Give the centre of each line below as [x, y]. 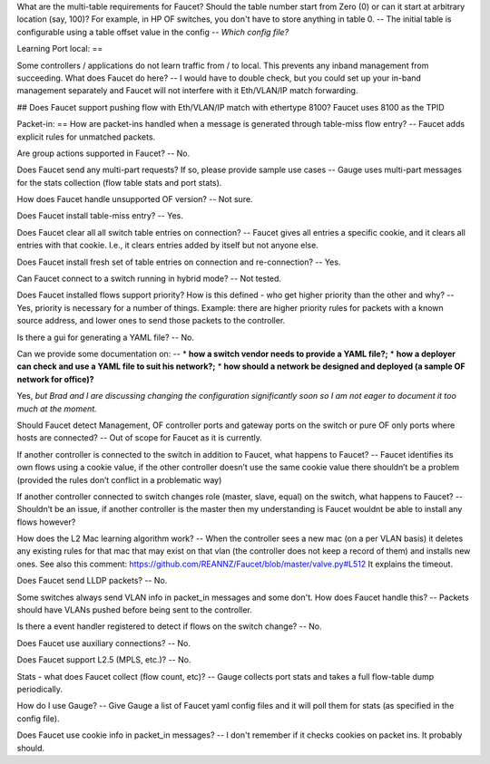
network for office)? [55, 379]
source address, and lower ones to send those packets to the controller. [151, 321]
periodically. [40, 689]
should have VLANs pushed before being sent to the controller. [135, 610]
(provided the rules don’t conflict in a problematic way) [119, 479]
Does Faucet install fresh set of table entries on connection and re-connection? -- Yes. [179, 262]
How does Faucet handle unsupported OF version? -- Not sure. [135, 199]
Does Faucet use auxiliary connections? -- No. [103, 643]
